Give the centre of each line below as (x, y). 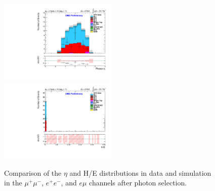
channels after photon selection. (138, 183)
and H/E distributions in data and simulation (140, 172)
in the (13, 183)
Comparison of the (33, 172)
